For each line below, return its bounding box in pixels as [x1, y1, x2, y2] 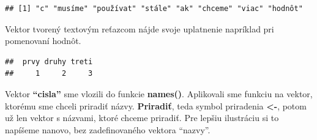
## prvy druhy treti [5, 57, 93, 66]
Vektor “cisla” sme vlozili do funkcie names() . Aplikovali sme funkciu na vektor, [5, 87, 313, 100]
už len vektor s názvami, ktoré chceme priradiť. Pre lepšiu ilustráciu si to [5, 111, 279, 124]
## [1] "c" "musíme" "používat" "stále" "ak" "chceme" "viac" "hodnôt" [5, 4, 303, 13]
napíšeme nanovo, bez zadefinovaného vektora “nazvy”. [5, 123, 211, 136]
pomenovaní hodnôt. [5, 34, 81, 47]
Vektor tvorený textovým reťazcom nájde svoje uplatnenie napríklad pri [5, 22, 274, 35]
